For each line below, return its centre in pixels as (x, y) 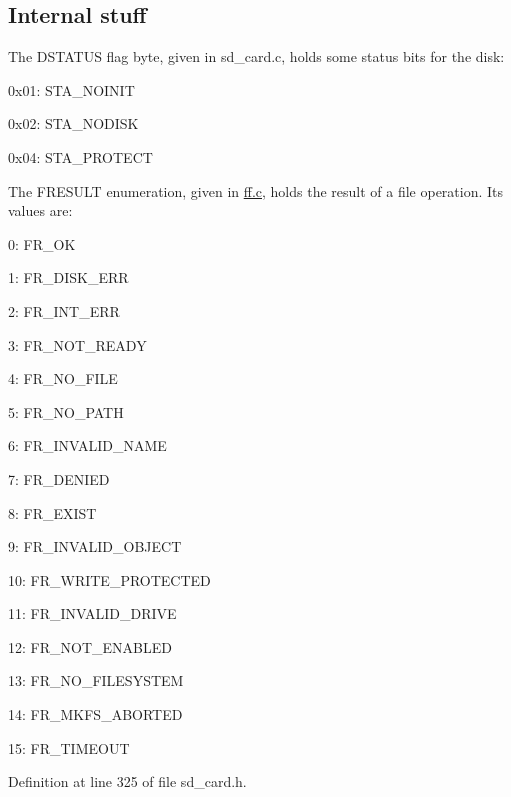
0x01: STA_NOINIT (71, 89)
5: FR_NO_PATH (66, 411)
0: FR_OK (42, 243)
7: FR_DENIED (59, 478)
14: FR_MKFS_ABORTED (95, 714)
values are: (40, 210)
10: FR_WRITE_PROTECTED (109, 579)
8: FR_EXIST (52, 512)
